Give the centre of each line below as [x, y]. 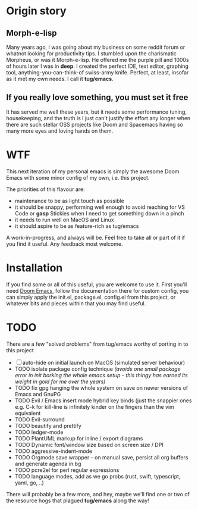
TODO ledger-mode [39, 432]
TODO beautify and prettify [48, 425]
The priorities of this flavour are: [45, 189]
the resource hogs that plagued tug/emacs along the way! [78, 500]
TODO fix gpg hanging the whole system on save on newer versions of [101, 387]
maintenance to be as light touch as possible [70, 201]
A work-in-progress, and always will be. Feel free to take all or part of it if [96, 237]
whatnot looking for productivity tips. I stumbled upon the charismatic [92, 54]
